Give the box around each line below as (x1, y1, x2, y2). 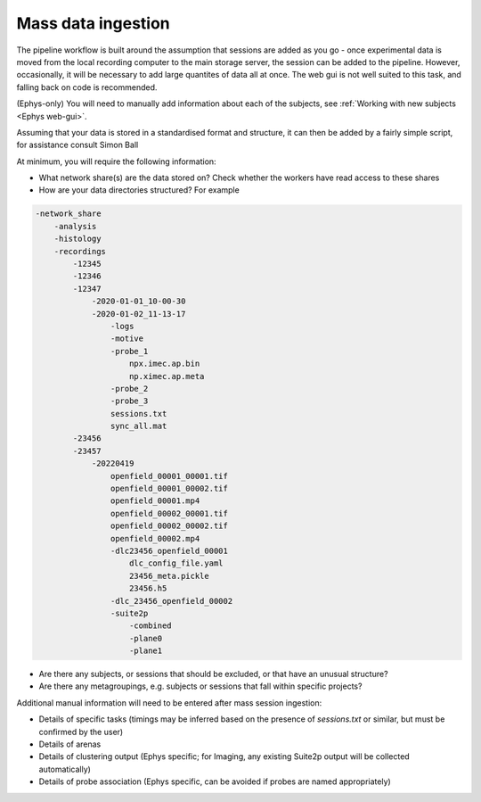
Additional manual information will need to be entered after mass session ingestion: (16, 697, 322, 708)
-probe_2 (110, 384, 149, 393)
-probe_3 (110, 396, 149, 406)
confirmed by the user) (38, 726, 124, 737)
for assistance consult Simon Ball (16, 139, 139, 151)
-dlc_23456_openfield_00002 (110, 596, 233, 606)
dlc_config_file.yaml (129, 558, 224, 568)
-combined (129, 621, 173, 631)
